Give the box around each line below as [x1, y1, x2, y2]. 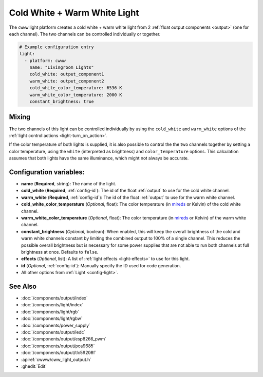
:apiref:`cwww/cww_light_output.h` [21, 357, 92, 362]
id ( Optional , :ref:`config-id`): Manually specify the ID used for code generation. [21, 262, 181, 268]
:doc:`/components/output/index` [21, 295, 88, 301]
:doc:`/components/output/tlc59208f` [21, 350, 97, 356]
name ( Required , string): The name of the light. [21, 181, 116, 187]
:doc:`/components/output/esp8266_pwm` [21, 336, 107, 342]
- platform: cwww [24, 58, 66, 63]
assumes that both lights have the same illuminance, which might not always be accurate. [9, 155, 189, 161]
